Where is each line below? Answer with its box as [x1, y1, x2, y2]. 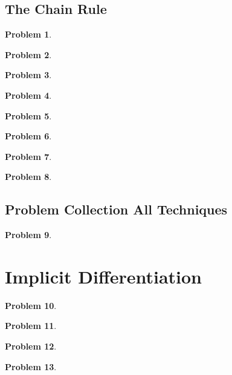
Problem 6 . [5, 130, 52, 142]
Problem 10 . [5, 299, 57, 311]
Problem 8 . [5, 170, 52, 183]
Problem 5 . [5, 109, 52, 122]
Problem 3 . [5, 68, 52, 81]
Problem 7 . [5, 150, 52, 162]
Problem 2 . [5, 48, 52, 61]
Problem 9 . [5, 228, 52, 241]
